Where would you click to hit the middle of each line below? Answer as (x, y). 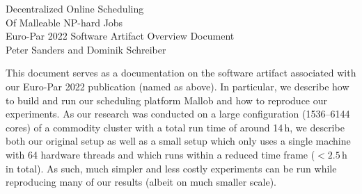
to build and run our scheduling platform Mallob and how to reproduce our (167, 100)
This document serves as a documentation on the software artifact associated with (181, 73)
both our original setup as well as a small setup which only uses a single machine (178, 141)
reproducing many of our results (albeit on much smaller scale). (141, 182)
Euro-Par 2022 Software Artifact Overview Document (120, 36)
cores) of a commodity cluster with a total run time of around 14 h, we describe (175, 127)
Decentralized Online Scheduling (75, 8)
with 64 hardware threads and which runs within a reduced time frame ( (160, 154)
